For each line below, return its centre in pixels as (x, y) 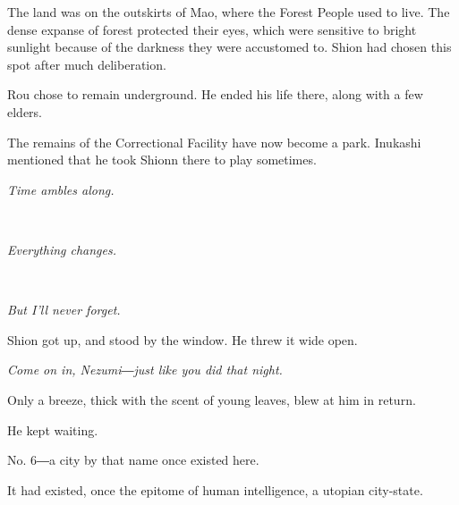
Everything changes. (62, 249)
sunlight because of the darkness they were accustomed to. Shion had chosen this (229, 47)
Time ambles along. (61, 189)
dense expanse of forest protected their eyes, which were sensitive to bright (212, 29)
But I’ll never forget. (64, 310)
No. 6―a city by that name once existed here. (133, 460)
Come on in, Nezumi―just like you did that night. (145, 370)
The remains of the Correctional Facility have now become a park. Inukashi (214, 142)
